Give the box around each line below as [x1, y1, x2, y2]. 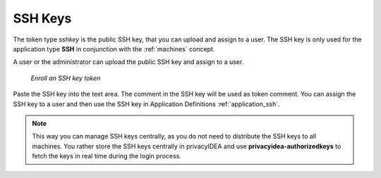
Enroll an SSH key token [30, 74, 101, 82]
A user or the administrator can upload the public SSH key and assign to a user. [13, 58, 244, 66]
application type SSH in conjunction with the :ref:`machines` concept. [13, 44, 215, 53]
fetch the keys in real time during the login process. [32, 152, 181, 160]
